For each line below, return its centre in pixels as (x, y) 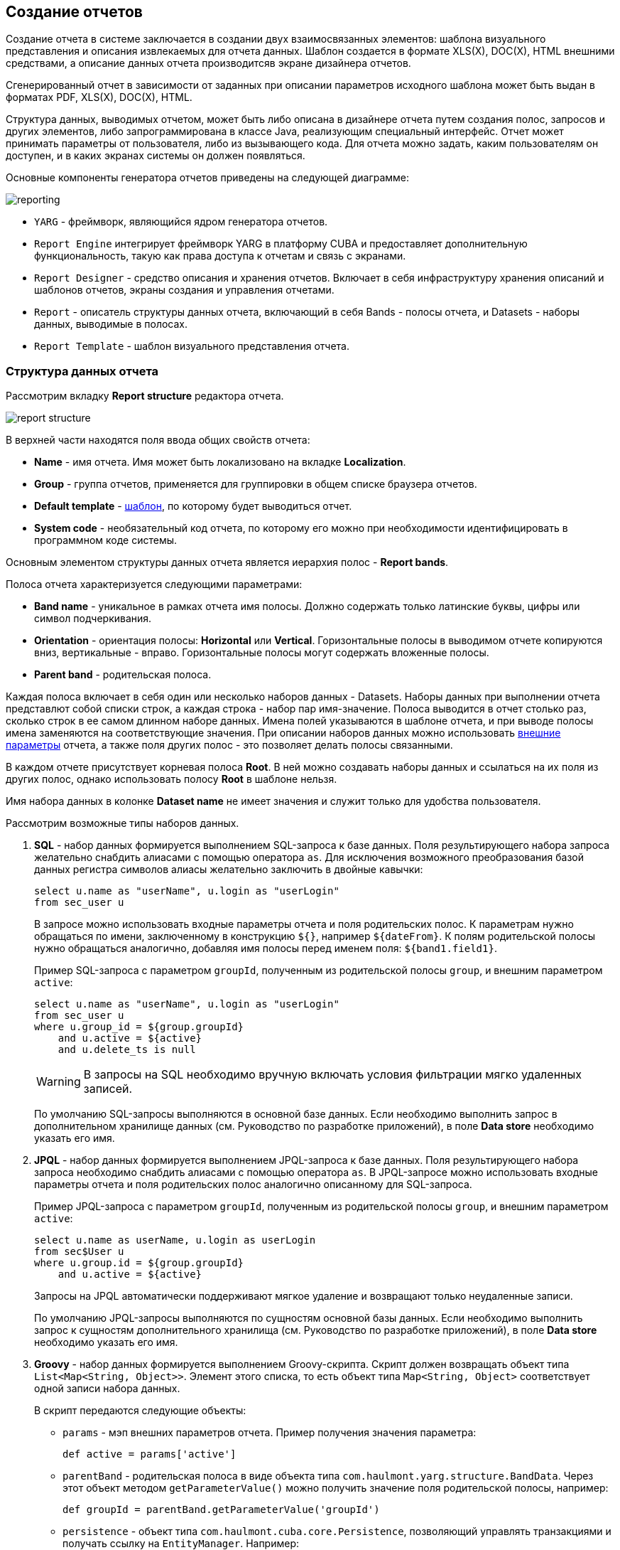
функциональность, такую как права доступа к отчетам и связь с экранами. (220, 256)
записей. (108, 1089)
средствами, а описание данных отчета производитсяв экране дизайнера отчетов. (208, 63)
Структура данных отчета (82, 371)
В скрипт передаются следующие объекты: (140, 1411)
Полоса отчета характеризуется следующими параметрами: (154, 584)
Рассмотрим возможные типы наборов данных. (123, 823)
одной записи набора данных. (107, 1389)
